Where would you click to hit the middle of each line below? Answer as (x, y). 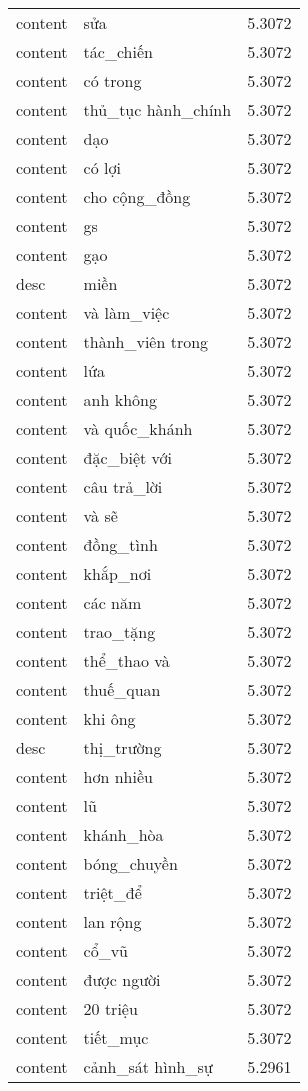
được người (122, 979)
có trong (112, 80)
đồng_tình (120, 544)
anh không (120, 399)
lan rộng (112, 921)
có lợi (102, 167)
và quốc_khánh (138, 428)
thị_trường (122, 747)
